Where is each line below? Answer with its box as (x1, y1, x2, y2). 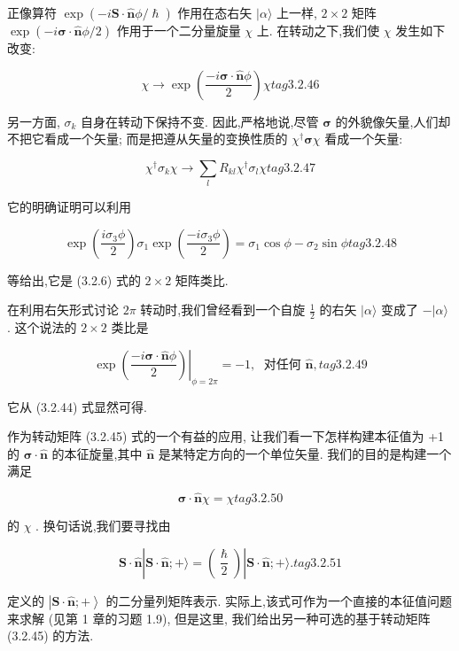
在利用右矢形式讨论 (7, 300, 119, 319)
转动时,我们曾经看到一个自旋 (140, 300, 306, 319)
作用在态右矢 (177, 4, 253, 21)
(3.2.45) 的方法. (7, 626, 94, 645)
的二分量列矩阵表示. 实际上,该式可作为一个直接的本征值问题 (105, 591, 452, 609)
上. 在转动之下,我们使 (256, 21, 380, 39)
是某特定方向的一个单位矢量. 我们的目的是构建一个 (158, 444, 452, 462)
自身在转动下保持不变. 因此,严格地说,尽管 (81, 112, 319, 130)
